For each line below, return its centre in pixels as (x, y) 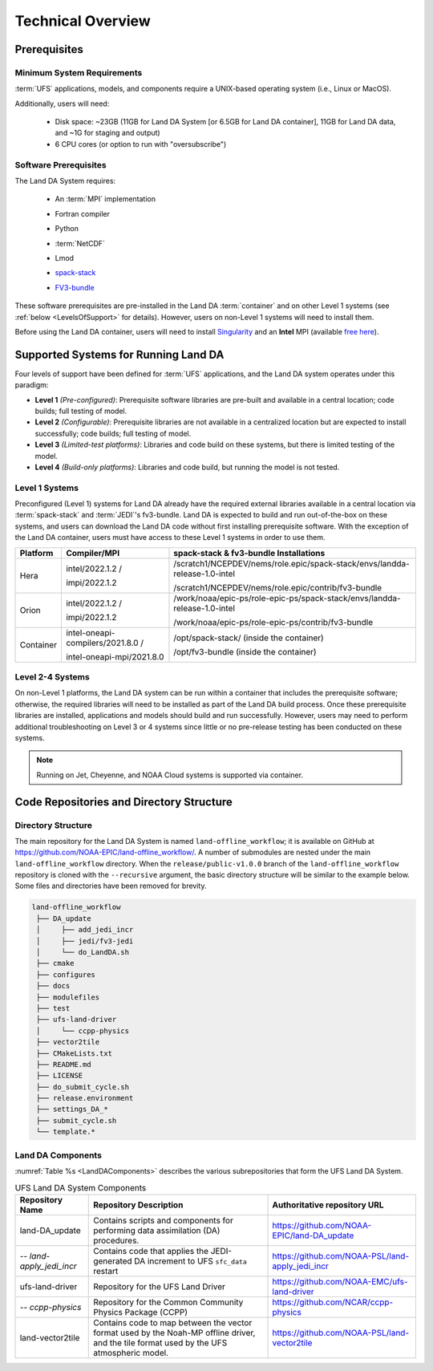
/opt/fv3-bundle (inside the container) (245, 651)
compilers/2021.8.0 (102, 643)
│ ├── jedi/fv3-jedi (85, 941)
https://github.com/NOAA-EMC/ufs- (340, 1281)
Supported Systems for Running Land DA (119, 354)
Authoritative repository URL (328, 1205)
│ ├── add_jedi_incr (85, 930)
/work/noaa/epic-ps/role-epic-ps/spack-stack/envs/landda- (287, 598)
